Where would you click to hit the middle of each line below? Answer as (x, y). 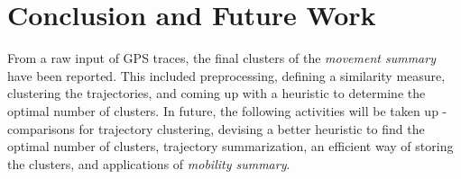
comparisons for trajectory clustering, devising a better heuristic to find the (216, 128)
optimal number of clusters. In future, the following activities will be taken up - (227, 110)
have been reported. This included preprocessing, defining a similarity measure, (226, 75)
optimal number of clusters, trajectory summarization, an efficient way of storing (230, 146)
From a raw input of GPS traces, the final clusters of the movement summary (221, 58)
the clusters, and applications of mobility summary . (149, 163)
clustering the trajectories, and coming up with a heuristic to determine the (217, 93)
